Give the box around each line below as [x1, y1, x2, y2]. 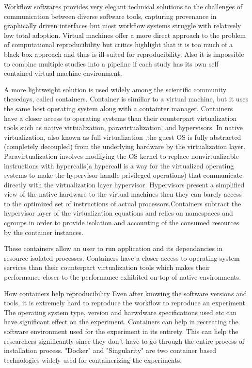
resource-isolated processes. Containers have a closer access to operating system [4, 252, 240, 263]
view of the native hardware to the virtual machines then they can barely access [4, 189, 242, 199]
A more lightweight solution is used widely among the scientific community [4, 84, 227, 94]
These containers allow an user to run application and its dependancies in [4, 243, 223, 253]
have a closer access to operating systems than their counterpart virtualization [4, 113, 237, 123]
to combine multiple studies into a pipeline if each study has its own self [4, 58, 219, 68]
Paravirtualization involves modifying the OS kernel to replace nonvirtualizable [4, 151, 239, 161]
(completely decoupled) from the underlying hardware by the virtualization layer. [4, 141, 246, 151]
